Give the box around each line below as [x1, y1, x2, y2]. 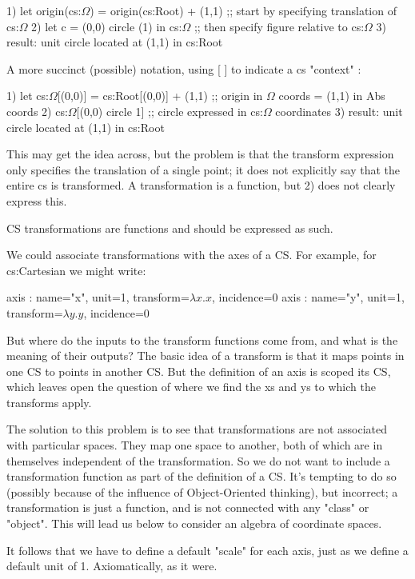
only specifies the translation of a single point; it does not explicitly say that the [6, 161, 401, 178]
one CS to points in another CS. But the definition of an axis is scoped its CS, [6, 362, 391, 379]
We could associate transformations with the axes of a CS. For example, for [6, 246, 377, 263]
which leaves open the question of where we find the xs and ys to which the [6, 378, 376, 395]
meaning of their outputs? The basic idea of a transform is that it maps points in [6, 347, 405, 364]
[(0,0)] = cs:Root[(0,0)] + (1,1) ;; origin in [57, 87, 263, 104]
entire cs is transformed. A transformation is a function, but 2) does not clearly [6, 177, 396, 194]
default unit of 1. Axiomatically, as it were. [6, 557, 217, 574]
